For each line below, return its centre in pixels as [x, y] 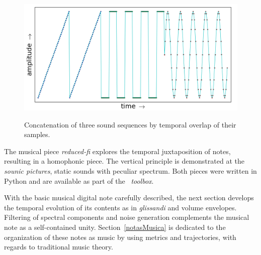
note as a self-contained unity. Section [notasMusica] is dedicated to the [115, 227]
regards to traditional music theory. [59, 247]
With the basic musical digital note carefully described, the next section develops [129, 198]
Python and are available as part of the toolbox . [79, 180]
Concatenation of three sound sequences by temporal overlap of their [130, 124]
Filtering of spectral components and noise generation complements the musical [127, 217]
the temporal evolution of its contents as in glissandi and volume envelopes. [120, 207]
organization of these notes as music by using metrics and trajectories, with [120, 237]
